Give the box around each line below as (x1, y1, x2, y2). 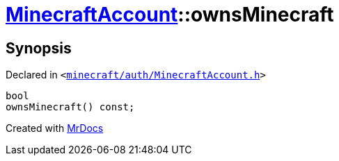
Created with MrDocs (6, 122, 104, 135)
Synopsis (6, 39, 72, 57)
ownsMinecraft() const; (6, 101, 135, 113)
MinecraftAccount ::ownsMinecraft (6, 3, 334, 26)
